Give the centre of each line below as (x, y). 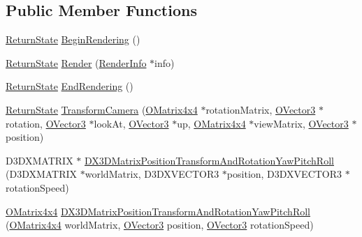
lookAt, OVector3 (131, 123)
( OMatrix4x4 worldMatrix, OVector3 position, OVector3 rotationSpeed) (160, 225)
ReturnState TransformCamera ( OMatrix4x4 (102, 109)
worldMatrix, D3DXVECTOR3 (152, 174)
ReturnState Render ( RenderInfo (76, 62)
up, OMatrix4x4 (211, 123)
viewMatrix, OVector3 (301, 123)
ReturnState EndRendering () (70, 86)
